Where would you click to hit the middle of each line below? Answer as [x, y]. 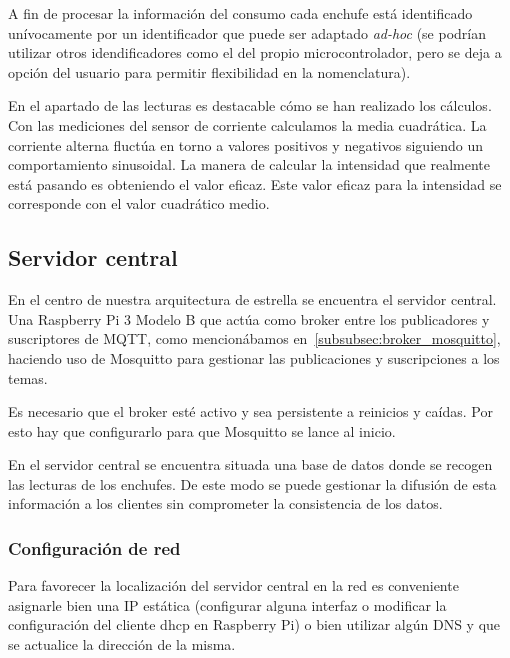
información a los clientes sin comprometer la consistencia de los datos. [225, 503]
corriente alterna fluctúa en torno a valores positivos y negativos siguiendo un [246, 144]
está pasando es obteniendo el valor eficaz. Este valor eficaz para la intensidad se [255, 183]
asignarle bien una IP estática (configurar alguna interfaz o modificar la [227, 604]
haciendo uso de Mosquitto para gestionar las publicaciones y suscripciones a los [254, 357]
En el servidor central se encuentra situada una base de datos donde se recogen [250, 464]
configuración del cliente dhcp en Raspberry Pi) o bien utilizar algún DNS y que [254, 624]
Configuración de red [94, 548]
